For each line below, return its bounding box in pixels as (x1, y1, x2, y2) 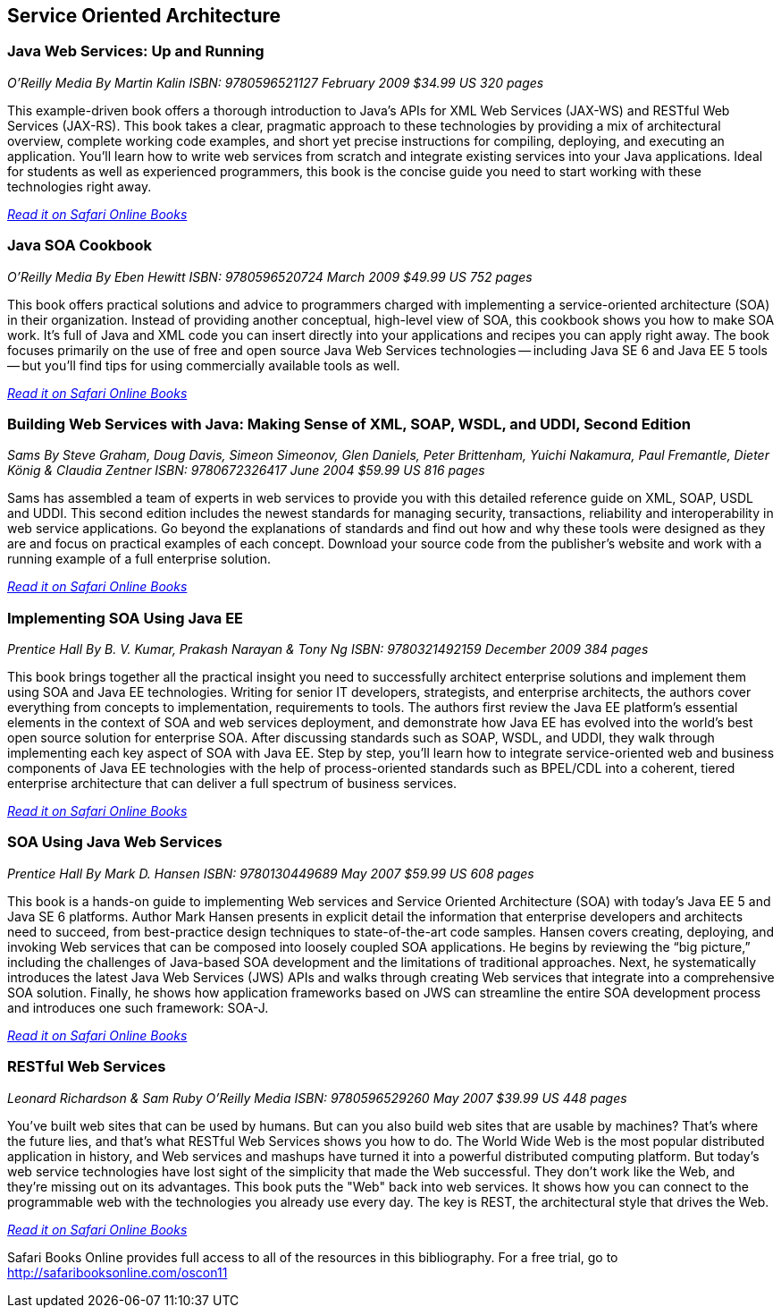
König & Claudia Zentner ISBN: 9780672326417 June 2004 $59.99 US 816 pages (7, 462, 485, 479)
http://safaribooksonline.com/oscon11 (7, 1264, 228, 1280)
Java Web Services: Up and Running (7, 42, 265, 61)
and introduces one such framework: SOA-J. (7, 999, 269, 1015)
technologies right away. (7, 178, 152, 194)
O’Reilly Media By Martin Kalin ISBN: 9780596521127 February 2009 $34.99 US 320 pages (7, 74, 544, 90)
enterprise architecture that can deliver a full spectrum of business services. (7, 776, 458, 792)
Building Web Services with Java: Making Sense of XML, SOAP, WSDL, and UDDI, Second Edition (7, 414, 691, 433)
